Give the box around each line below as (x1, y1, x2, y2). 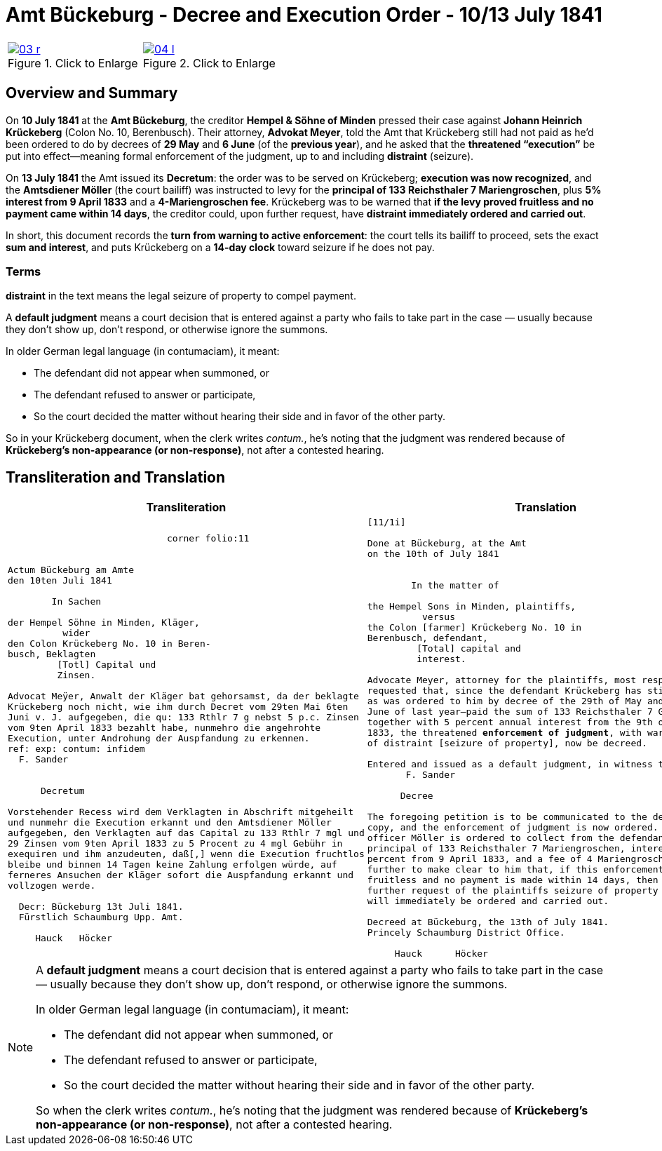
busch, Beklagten (8, 648, 96, 659)
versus (422, 612, 455, 623)
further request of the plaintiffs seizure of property (367, 885, 658, 896)
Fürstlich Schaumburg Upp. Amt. (18, 911, 184, 922)
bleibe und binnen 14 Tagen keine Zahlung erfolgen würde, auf (8, 859, 337, 870)
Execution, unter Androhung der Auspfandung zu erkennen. (8, 732, 310, 743)
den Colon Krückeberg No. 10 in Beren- (8, 638, 211, 649)
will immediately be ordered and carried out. (367, 896, 609, 907)
